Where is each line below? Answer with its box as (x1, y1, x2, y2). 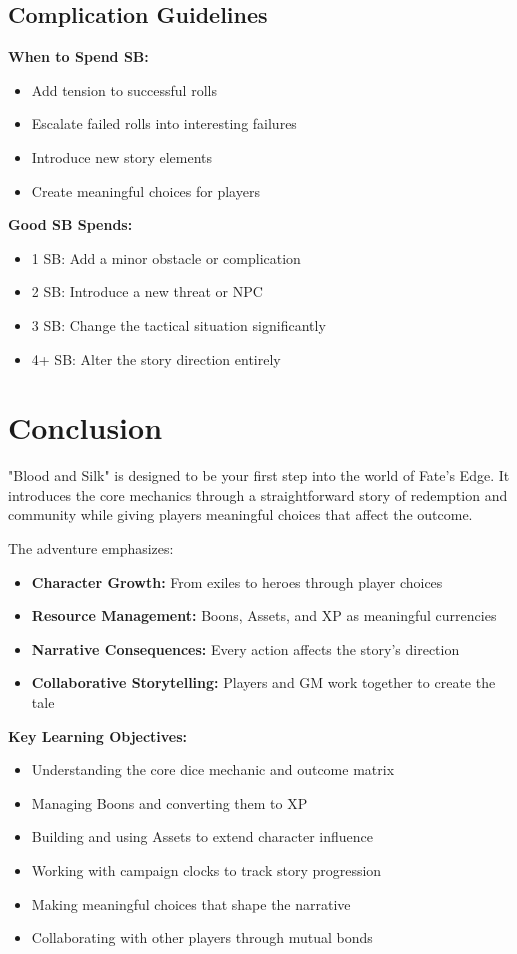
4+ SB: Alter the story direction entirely (31, 348, 281, 369)
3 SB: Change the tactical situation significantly (31, 314, 326, 335)
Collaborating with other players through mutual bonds (31, 927, 373, 948)
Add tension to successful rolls (31, 79, 217, 100)
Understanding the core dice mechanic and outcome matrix (31, 759, 395, 780)
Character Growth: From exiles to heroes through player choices (31, 571, 443, 592)
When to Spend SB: (8, 46, 149, 67)
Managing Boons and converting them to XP (31, 792, 308, 813)
